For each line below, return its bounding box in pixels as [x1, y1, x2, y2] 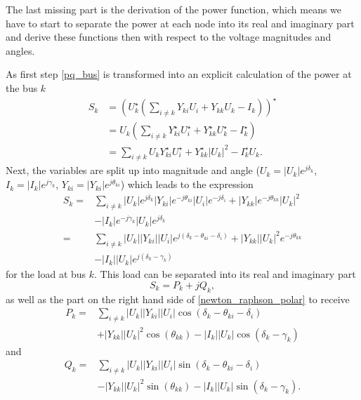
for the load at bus [6, 267, 86, 281]
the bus [6, 80, 38, 95]
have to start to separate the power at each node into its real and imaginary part [6, 15, 355, 30]
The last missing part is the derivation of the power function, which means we [6, 2, 342, 16]
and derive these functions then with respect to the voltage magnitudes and [6, 29, 332, 44]
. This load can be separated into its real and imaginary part [94, 267, 356, 281]
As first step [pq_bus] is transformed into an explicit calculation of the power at [6, 67, 352, 81]
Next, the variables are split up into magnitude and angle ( [6, 163, 260, 178]
